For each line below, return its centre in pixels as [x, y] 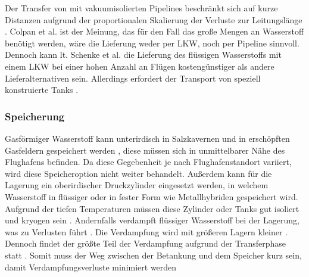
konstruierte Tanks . [42, 90]
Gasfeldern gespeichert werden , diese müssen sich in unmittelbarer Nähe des [145, 150]
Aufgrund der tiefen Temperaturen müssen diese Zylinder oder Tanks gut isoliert [152, 208]
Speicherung [35, 116]
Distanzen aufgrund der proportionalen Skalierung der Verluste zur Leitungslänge [154, 19]
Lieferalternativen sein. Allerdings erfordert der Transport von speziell [133, 78]
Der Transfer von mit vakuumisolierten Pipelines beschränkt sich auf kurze [141, 8]
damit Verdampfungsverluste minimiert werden [91, 267]
